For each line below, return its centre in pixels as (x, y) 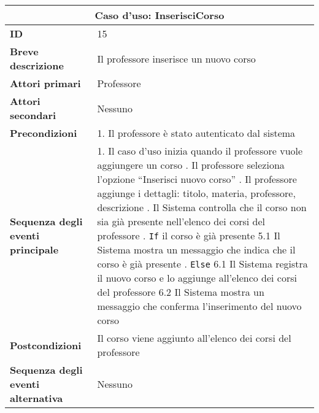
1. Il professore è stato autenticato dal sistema (196, 133)
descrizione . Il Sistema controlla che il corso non (202, 207)
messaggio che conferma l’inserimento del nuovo (199, 306)
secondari (33, 115)
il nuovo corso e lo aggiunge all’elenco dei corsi (197, 278)
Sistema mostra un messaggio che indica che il (196, 249)
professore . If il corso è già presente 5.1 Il (189, 235)
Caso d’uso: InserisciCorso (159, 15)
